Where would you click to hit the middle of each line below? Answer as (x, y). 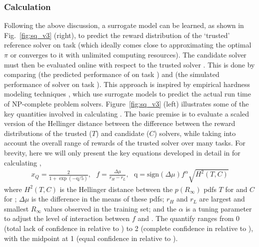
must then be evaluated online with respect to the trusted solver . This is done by (129, 64)
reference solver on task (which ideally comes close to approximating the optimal (128, 45)
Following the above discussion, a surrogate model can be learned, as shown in (124, 25)
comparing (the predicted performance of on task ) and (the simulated (112, 74)
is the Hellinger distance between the (116, 189)
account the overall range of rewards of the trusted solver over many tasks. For (125, 143)
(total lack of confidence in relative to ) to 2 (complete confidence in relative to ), (129, 228)
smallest (16, 208)
